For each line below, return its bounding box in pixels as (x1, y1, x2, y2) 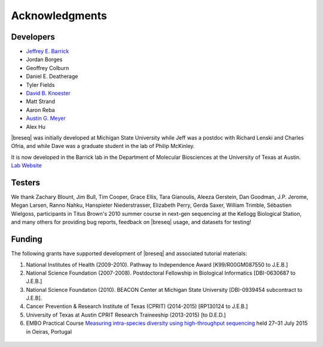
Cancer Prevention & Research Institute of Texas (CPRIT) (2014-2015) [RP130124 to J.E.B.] (26, 303, 248, 310)
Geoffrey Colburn (26, 64, 69, 71)
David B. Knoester (26, 90, 71, 97)
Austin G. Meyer (26, 114, 66, 122)
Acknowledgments (11, 9, 108, 22)
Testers (11, 177, 40, 188)
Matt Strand (26, 98, 56, 105)
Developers (11, 32, 55, 42)
